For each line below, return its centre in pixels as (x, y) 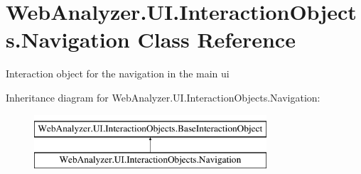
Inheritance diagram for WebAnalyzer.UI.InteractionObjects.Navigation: (163, 97)
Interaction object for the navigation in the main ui (118, 74)
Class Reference (216, 39)
